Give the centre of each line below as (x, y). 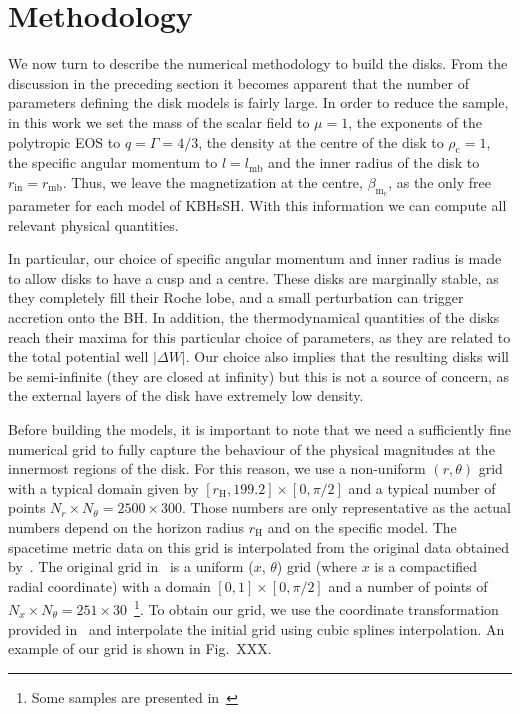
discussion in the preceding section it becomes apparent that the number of (238, 82)
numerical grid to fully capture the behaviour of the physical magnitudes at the (251, 448)
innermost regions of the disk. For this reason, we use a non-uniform (217, 468)
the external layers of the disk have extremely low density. (186, 395)
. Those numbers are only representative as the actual (346, 507)
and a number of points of (408, 585)
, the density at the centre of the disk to (321, 141)
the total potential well (78, 356)
